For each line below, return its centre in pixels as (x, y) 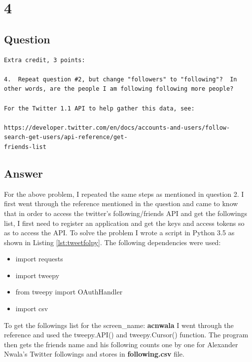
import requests (39, 259)
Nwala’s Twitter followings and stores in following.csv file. (94, 354)
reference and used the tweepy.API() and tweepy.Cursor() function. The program (126, 335)
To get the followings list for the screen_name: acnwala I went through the (119, 325)
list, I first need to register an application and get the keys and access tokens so (124, 223)
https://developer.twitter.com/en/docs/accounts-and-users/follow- (117, 127)
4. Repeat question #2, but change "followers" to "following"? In (121, 79)
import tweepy (37, 275)
